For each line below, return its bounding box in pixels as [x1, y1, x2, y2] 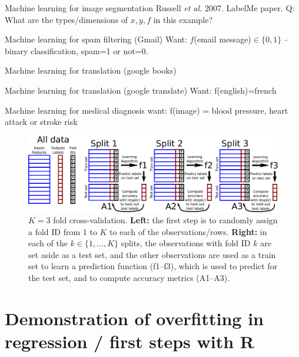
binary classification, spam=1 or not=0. [5, 44, 148, 57]
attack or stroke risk [5, 115, 78, 128]
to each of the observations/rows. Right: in [109, 225, 267, 237]
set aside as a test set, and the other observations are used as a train [28, 248, 276, 260]
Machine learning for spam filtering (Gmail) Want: [5, 33, 187, 45]
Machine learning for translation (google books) [5, 64, 177, 77]
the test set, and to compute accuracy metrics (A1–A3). [28, 272, 230, 284]
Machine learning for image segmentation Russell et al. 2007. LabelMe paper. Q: [5, 2, 295, 14]
